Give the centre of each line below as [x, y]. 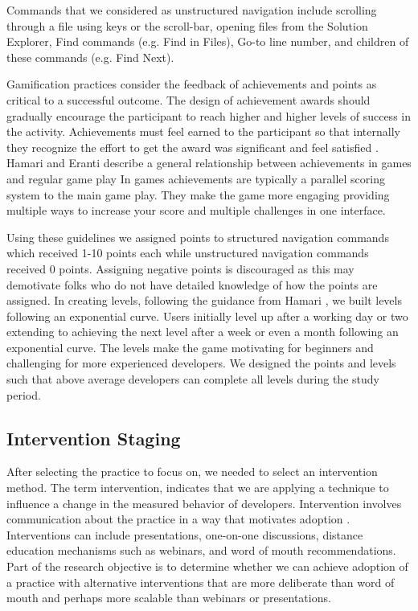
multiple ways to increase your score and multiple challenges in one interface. [196, 210]
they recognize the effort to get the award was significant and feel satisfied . [193, 147]
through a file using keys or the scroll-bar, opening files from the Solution [187, 25]
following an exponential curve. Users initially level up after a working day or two [207, 316]
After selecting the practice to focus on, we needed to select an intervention [192, 472]
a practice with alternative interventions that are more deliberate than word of [201, 582]
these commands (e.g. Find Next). [90, 57]
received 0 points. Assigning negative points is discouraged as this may [180, 268]
